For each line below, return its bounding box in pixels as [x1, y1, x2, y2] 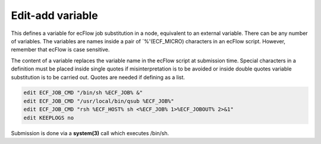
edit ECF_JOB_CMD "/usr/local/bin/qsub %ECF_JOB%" [23, 98, 175, 104]
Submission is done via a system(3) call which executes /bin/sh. [11, 129, 169, 136]
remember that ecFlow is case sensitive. [11, 46, 110, 53]
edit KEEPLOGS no [23, 114, 74, 121]
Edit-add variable [11, 9, 98, 22]
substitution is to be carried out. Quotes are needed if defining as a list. [11, 73, 185, 81]
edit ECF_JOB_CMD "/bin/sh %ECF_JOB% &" [23, 89, 143, 96]
